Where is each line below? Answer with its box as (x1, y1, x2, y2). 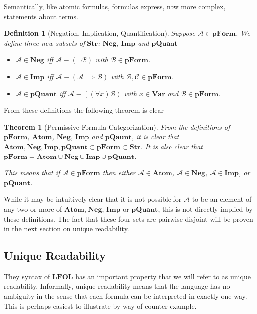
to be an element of (192, 194, 252, 204)
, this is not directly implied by (158, 203, 253, 214)
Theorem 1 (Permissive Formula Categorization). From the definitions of (4, 121, 230, 132)
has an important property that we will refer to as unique (75, 271, 251, 281)
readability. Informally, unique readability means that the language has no (4, 281, 230, 291)
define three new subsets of (4, 37, 85, 48)
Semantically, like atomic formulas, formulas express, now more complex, (4, 1, 226, 11)
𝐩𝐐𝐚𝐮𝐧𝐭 (105, 134, 132, 141)
